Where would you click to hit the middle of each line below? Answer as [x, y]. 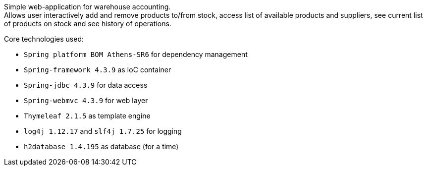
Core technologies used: [44, 39]
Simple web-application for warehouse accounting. [87, 7]
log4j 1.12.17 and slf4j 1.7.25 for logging [103, 131]
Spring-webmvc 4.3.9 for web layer [86, 100]
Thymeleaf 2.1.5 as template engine [87, 116]
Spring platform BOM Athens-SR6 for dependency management [136, 54]
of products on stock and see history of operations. [88, 24]
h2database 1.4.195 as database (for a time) [101, 146]
